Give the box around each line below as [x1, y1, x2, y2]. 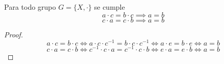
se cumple [94, 2, 125, 12]
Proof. [4, 29, 23, 39]
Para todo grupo [4, 2, 56, 12]
